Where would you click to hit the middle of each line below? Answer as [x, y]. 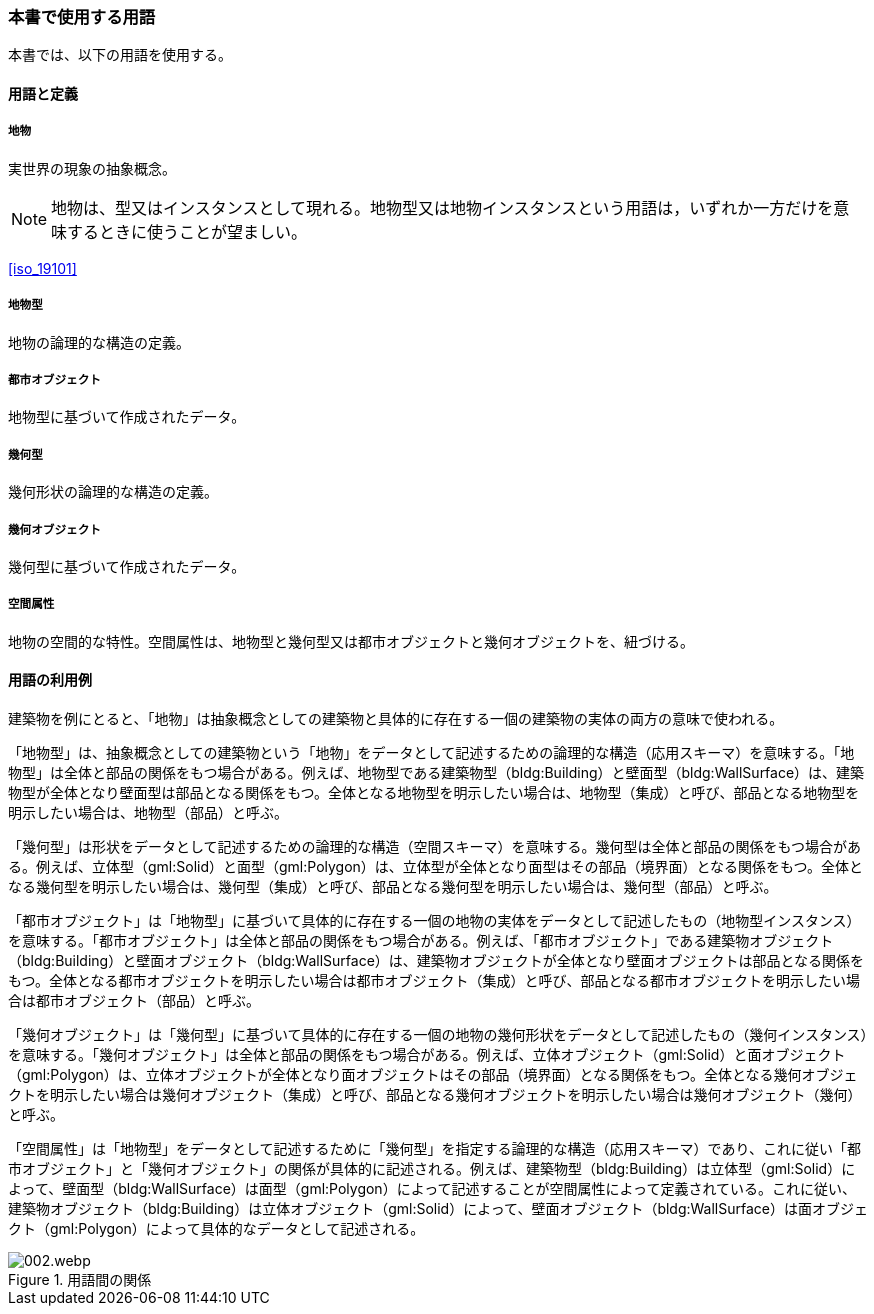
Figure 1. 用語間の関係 [80, 1279]
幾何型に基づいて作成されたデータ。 [127, 566]
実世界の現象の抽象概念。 [92, 168]
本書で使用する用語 [82, 17]
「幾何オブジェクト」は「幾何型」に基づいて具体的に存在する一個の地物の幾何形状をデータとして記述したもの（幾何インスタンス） [438, 1034]
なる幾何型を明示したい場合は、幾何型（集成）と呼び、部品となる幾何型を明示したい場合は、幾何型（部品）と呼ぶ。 [393, 886]
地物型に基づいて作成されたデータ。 [127, 417]
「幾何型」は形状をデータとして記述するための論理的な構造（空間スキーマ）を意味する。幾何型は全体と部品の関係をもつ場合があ [435, 846]
